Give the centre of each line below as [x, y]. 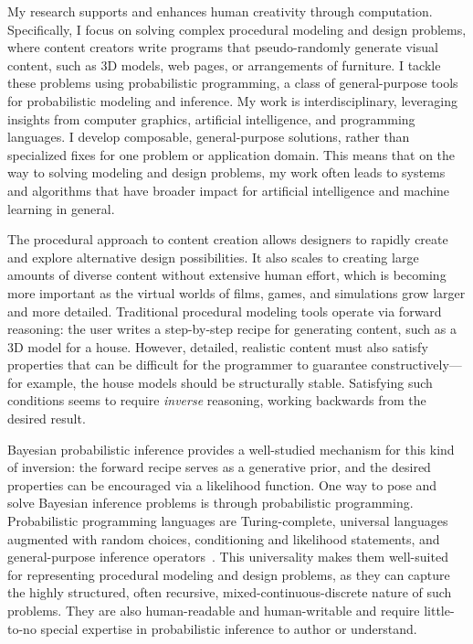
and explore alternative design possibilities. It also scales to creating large [213, 257]
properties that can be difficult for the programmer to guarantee [187, 365]
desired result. [47, 419]
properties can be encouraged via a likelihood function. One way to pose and [222, 484]
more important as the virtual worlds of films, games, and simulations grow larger [236, 292]
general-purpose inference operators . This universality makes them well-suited [228, 557]
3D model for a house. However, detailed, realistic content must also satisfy [218, 346]
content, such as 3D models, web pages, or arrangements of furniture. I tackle [224, 64]
